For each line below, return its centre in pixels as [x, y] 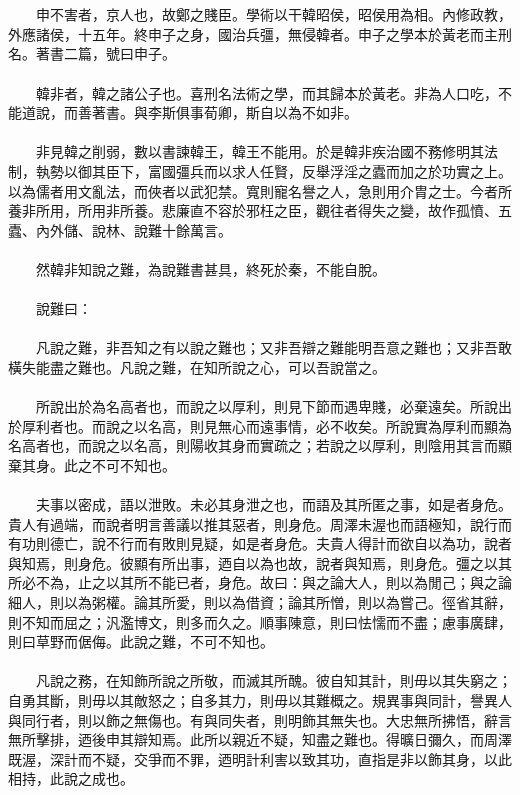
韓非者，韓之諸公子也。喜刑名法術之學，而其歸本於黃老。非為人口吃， [266, 92]
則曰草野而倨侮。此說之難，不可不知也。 [141, 641]
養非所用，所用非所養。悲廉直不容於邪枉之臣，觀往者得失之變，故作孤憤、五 [260, 210]
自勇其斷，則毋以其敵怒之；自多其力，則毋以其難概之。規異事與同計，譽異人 [260, 699]
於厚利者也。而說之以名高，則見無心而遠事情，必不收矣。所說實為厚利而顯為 [260, 425]
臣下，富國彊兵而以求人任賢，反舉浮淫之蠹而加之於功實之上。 [308, 170]
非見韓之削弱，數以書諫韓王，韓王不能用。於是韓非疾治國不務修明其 [259, 151]
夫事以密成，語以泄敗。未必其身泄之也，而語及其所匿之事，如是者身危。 [273, 504]
